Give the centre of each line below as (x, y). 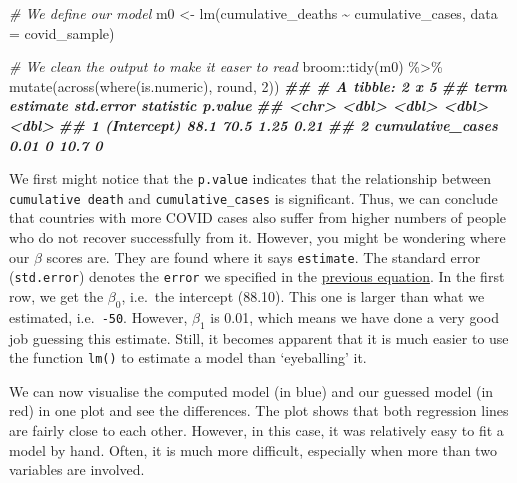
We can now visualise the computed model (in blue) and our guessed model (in (251, 390)
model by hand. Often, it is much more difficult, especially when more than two (253, 449)
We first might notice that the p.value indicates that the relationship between (250, 178)
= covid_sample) (62, 32)
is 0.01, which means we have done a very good (354, 316)
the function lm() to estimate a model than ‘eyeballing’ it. (188, 357)
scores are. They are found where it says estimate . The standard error (263, 256)
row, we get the (56, 295)
